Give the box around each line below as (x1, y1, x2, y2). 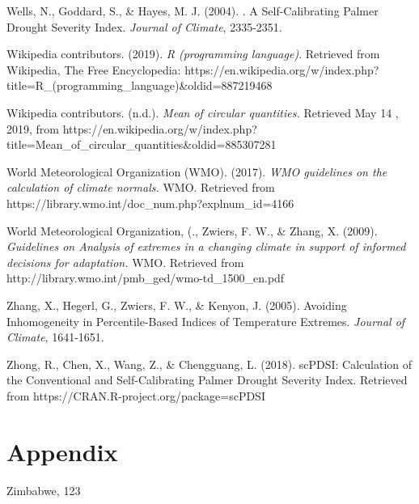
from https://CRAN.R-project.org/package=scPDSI (6, 387, 265, 404)
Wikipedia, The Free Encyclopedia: (6, 61, 181, 78)
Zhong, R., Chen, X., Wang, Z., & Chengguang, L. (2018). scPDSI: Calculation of (6, 355, 413, 372)
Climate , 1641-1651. (6, 328, 104, 345)
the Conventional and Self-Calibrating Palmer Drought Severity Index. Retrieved (6, 371, 408, 388)
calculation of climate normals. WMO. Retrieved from (6, 179, 275, 196)
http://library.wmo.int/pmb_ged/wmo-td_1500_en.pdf (6, 269, 285, 286)
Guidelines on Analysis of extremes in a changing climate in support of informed (6, 238, 406, 255)
